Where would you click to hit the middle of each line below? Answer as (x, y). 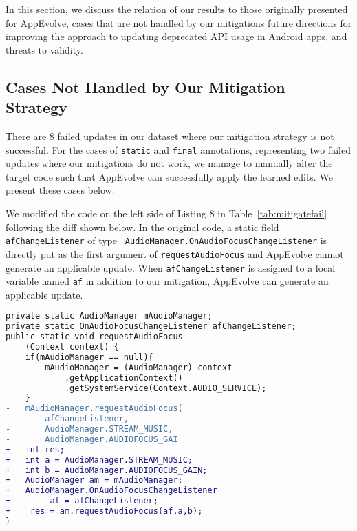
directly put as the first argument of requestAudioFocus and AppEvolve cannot (175, 253)
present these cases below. (60, 190)
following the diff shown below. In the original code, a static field (142, 227)
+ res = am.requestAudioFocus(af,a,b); (104, 511)
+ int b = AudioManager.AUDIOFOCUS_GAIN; (107, 470)
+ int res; (35, 449)
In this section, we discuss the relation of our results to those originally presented (177, 9)
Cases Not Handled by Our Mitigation (145, 87)
